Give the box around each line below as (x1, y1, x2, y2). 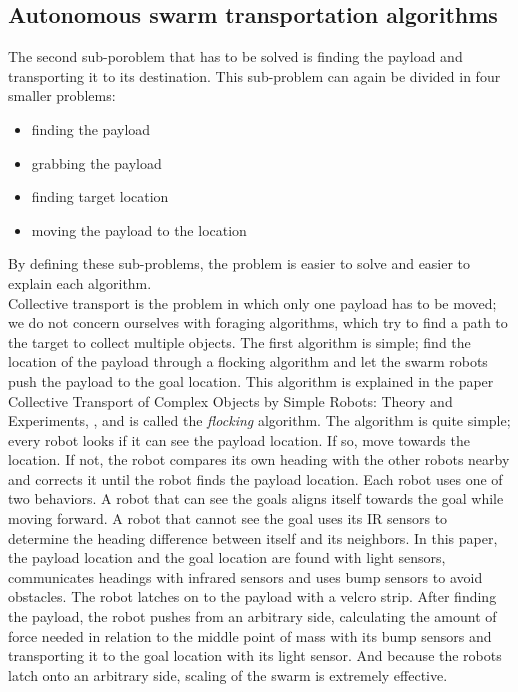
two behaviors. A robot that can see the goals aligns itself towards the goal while (8, 488, 504, 509)
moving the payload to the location (31, 219, 247, 240)
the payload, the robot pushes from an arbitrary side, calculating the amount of (8, 606, 497, 627)
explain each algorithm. (8, 272, 152, 293)
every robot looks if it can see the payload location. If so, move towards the (8, 429, 470, 450)
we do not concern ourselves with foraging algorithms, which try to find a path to (8, 312, 508, 333)
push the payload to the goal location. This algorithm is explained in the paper (8, 370, 494, 391)
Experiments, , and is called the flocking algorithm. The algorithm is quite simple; (8, 410, 511, 431)
